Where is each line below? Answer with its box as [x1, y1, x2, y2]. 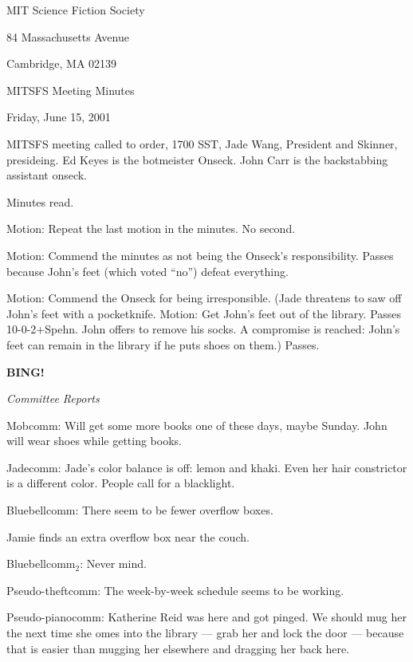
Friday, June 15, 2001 [6, 108, 111, 125]
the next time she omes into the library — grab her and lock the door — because [6, 625, 404, 641]
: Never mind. [80, 555, 147, 572]
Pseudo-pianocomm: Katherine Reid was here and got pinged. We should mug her [6, 609, 407, 625]
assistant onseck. [6, 167, 88, 183]
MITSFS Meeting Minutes [6, 81, 135, 98]
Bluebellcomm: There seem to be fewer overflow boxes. [6, 502, 273, 518]
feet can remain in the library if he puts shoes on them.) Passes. [6, 336, 320, 353]
